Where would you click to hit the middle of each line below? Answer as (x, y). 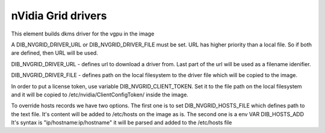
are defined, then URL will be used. (55, 53)
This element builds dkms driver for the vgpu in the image (83, 34)
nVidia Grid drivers (59, 16)
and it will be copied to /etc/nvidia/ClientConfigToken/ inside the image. (100, 94)
